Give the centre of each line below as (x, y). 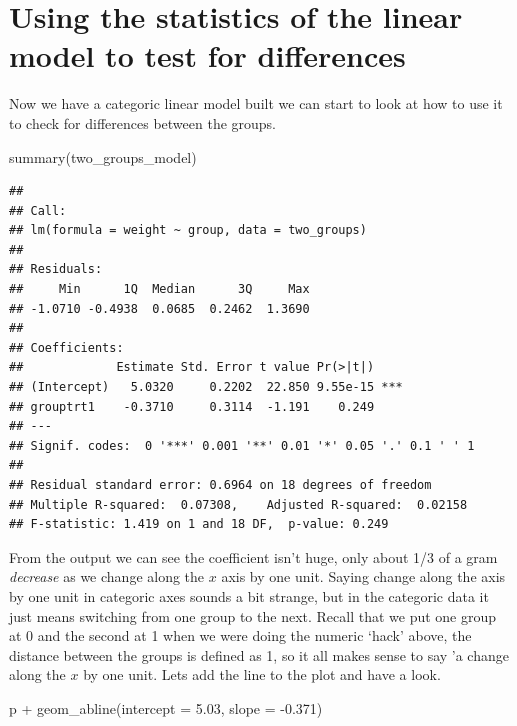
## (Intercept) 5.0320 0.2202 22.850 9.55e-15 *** (206, 387)
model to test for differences (207, 55)
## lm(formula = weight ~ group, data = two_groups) (188, 230)
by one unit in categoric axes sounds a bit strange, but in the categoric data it (249, 595)
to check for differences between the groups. (143, 122)
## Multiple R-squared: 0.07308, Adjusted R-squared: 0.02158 (238, 504)
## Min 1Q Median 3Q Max (159, 289)
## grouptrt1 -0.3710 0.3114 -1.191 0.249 (192, 406)
